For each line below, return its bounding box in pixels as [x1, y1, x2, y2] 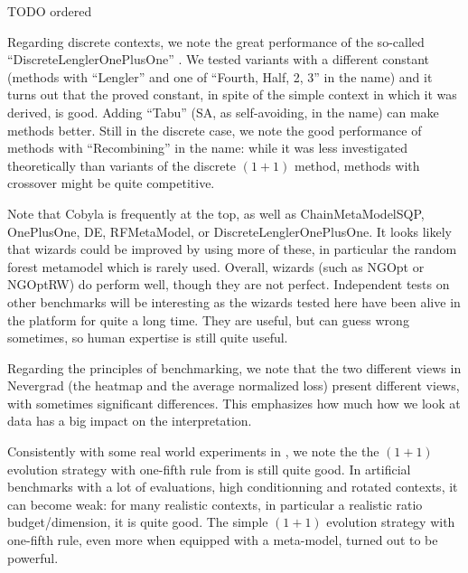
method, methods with [294, 155, 420, 174]
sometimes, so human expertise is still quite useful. [7, 328, 288, 347]
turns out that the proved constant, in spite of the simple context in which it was [7, 85, 457, 104]
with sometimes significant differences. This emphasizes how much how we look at [7, 393, 461, 412]
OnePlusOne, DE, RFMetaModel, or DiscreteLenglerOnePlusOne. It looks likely [7, 221, 453, 240]
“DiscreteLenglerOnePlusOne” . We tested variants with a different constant [7, 50, 429, 69]
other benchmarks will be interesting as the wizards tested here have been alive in [7, 292, 461, 311]
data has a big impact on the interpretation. [7, 411, 252, 430]
